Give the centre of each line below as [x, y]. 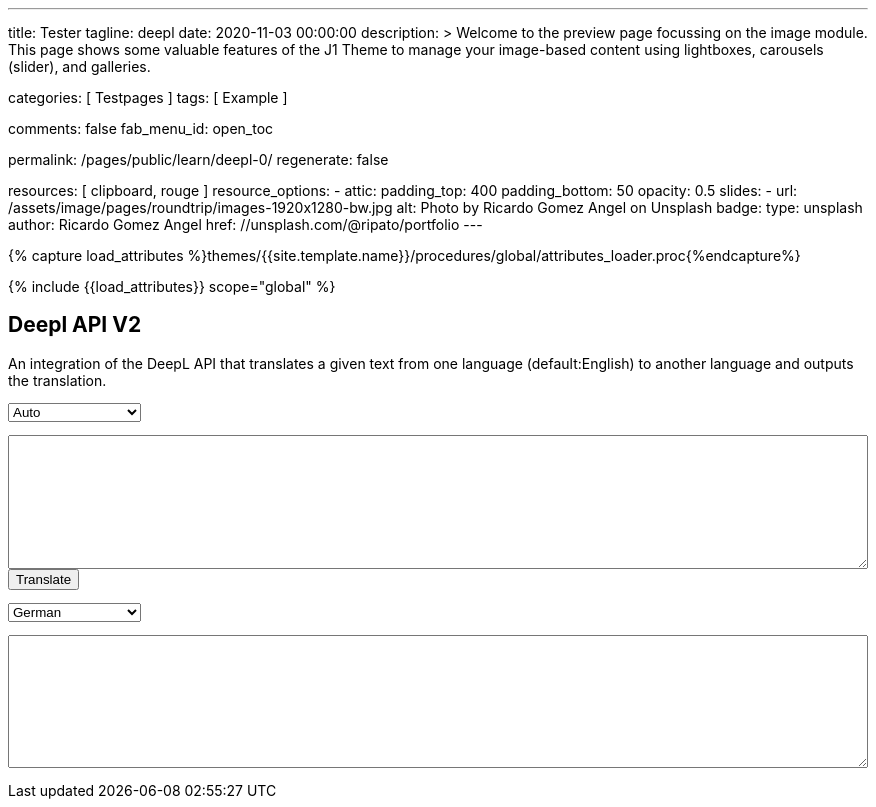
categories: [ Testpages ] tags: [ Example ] [148, 97]
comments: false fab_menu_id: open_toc [141, 128]
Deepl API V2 [75, 325]
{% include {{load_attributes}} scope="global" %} [172, 286]
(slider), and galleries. [79, 66]
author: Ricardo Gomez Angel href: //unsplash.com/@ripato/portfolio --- [245, 224]
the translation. [57, 380]
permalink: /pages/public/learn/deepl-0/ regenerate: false [198, 159]
